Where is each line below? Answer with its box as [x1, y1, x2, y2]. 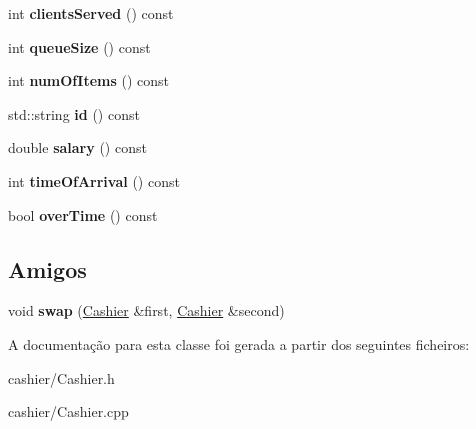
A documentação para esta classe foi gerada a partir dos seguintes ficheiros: [8, 333, 470, 354]
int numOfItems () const [8, 70, 169, 91]
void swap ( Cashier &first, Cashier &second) [8, 300, 285, 321]
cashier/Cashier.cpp [8, 401, 129, 422]
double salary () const [8, 137, 147, 158]
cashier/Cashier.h [8, 367, 115, 388]
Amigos [8, 253, 87, 284]
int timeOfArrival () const [8, 170, 180, 191]
